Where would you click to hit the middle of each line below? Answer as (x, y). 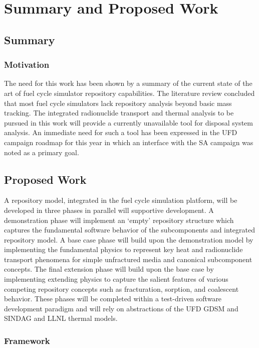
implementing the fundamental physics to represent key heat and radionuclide (123, 249)
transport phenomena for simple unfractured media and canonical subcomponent (128, 259)
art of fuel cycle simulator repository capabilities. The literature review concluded (129, 93)
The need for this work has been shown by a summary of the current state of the (128, 83)
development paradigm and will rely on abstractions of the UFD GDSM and (121, 308)
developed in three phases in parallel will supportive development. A (109, 210)
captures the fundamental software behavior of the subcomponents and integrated (129, 230)
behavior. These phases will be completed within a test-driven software (113, 299)
